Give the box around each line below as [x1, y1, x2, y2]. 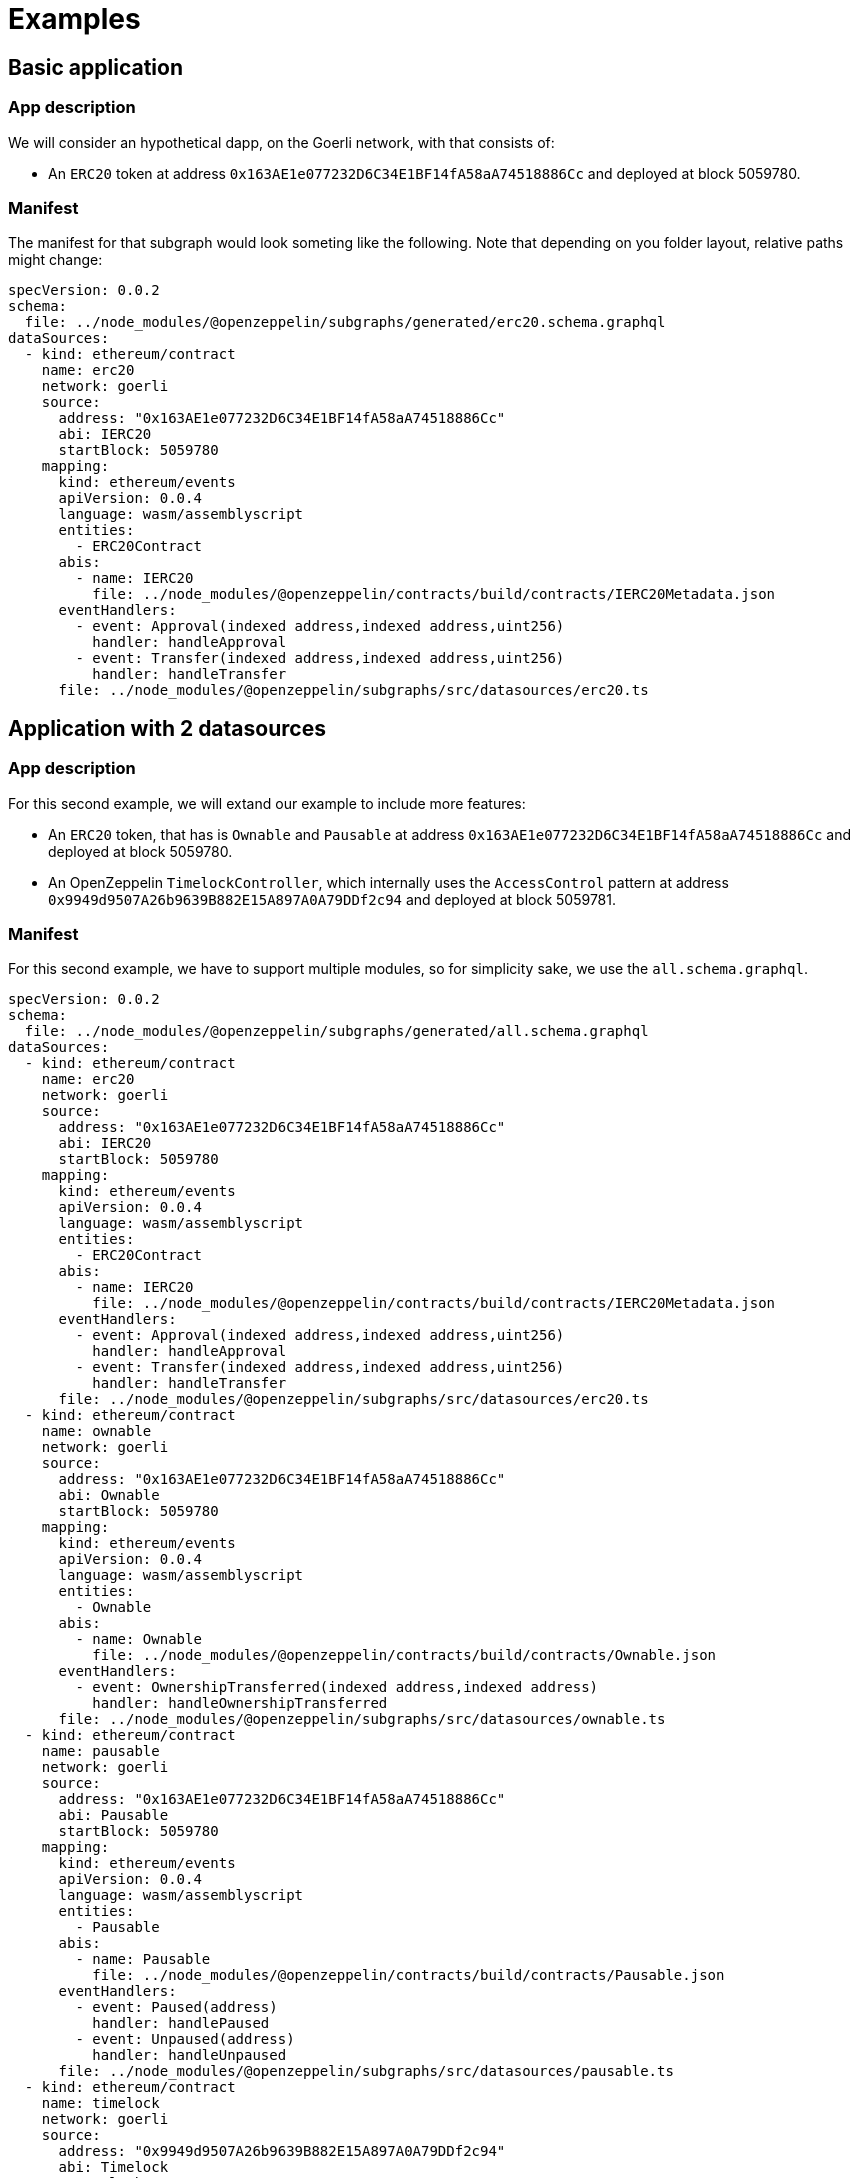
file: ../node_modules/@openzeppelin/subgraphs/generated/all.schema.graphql [24, 1023, 649, 1040]
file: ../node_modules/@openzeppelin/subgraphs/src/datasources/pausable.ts [58, 2063, 674, 2080]
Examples [8, 2, 141, 36]
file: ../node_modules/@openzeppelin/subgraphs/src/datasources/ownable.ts [58, 1711, 666, 1728]
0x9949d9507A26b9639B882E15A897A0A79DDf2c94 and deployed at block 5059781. [48, 890, 617, 908]
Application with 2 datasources [8, 715, 326, 741]
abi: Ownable [58, 1487, 160, 1504]
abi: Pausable [58, 1807, 169, 1824]
